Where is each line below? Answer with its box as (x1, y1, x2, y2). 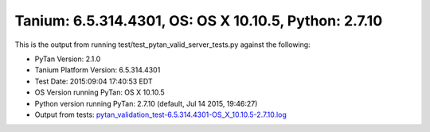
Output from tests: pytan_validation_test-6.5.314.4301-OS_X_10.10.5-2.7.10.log (34, 110, 287, 119)
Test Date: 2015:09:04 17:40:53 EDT (34, 76, 153, 86)
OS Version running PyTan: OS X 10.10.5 (34, 87, 165, 97)
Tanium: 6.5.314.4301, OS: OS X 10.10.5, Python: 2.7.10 (14, 12, 383, 29)
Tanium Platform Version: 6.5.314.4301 (34, 65, 161, 75)
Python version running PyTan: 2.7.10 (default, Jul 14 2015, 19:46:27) (34, 99, 258, 108)
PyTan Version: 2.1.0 (34, 54, 101, 64)
